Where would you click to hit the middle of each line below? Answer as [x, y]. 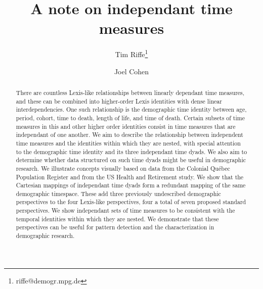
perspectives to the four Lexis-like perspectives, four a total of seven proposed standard [131, 202]
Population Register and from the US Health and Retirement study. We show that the [130, 177]
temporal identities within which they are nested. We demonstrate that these [117, 219]
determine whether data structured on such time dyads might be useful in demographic [131, 160]
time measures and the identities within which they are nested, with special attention [128, 143]
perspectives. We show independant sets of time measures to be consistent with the [125, 210]
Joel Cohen [131, 71]
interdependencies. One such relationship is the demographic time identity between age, [131, 109]
